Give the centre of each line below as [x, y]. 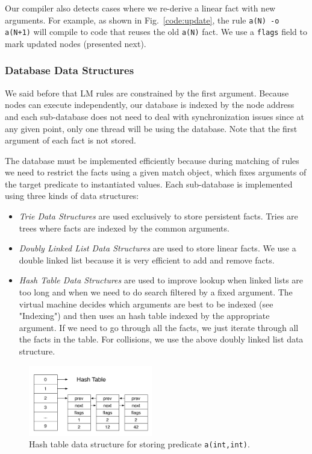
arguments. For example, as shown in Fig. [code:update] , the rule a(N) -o [142, 20]
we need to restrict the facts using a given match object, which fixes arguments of [156, 172]
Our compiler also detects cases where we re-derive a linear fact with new [140, 8]
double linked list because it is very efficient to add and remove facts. [147, 260]
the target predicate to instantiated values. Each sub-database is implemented [149, 184]
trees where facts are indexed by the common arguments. [124, 228]
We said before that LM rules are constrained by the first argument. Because [147, 93]
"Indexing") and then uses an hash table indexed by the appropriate [144, 316]
